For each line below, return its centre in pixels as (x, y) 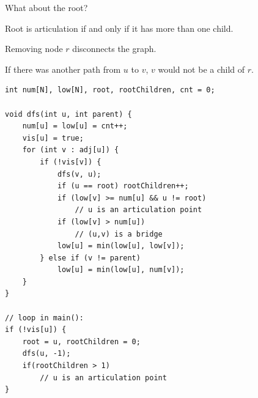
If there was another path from (63, 69)
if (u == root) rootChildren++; (123, 186)
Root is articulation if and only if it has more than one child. (119, 28)
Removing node (34, 49)
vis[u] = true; (53, 138)
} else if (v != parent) (90, 258)
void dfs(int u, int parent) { (68, 114)
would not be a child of (201, 69)
